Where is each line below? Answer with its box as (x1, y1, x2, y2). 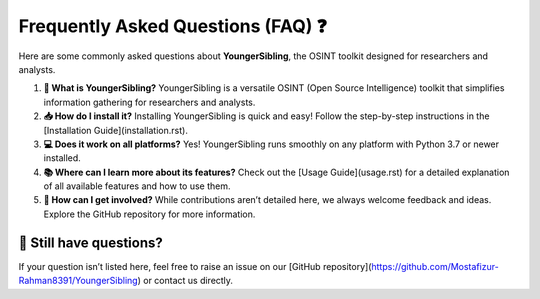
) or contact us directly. (137, 275, 234, 287)
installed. (43, 152, 82, 164)
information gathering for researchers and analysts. (43, 96, 256, 108)
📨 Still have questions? (18, 234, 164, 251)
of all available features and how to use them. (43, 180, 231, 192)
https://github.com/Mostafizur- (371, 260, 499, 272)
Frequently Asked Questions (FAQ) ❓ (18, 15, 327, 37)
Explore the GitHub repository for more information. (43, 208, 256, 220)
